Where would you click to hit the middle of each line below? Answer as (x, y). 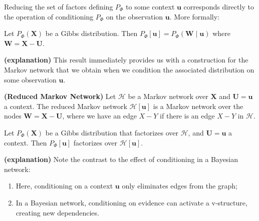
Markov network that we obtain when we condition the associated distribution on (129, 69)
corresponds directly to (219, 6)
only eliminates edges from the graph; (180, 186)
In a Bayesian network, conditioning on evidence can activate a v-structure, (132, 202)
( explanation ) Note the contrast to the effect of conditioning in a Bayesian (121, 159)
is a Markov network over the (198, 106)
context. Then (26, 142)
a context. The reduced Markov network (66, 106)
